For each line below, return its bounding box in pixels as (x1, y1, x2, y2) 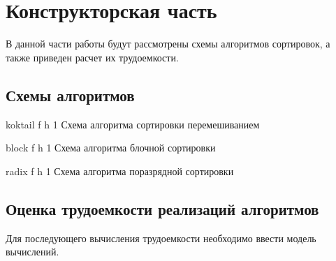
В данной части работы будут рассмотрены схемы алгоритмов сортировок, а (6, 36, 330, 51)
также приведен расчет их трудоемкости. (6, 50, 179, 64)
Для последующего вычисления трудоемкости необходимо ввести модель (6, 230, 316, 245)
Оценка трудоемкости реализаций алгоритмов (6, 197, 319, 219)
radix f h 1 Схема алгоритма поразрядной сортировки (6, 163, 234, 178)
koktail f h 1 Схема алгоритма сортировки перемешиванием (6, 117, 260, 131)
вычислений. (6, 244, 59, 259)
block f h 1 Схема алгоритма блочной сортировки (6, 140, 216, 155)
